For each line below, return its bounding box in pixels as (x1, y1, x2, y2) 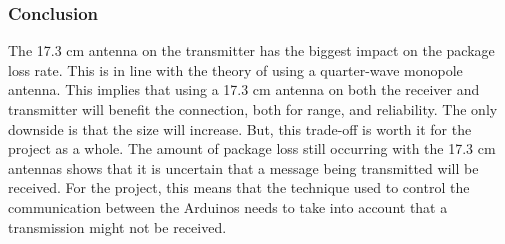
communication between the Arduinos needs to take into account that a (8, 196, 448, 217)
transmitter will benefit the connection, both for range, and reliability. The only (8, 99, 498, 119)
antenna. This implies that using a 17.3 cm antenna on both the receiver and (8, 79, 480, 100)
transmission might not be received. (8, 216, 227, 237)
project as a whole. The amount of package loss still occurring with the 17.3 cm (8, 138, 496, 159)
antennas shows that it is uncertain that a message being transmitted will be (8, 157, 479, 178)
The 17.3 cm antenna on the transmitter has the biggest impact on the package (8, 40, 495, 61)
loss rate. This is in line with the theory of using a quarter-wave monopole (8, 59, 463, 80)
